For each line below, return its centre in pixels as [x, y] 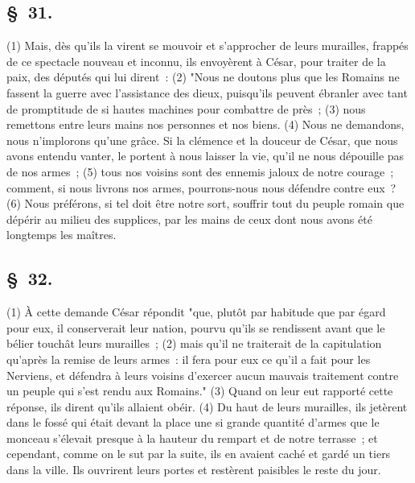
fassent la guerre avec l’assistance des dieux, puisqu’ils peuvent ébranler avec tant [207, 92]
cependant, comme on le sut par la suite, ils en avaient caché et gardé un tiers [199, 454]
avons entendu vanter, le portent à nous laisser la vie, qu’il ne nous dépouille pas [205, 156]
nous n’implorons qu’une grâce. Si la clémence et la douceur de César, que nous [202, 140]
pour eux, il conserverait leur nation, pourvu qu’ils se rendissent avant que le [196, 327]
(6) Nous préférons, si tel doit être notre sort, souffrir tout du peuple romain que [205, 203]
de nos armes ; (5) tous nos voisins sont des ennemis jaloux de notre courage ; [200, 171]
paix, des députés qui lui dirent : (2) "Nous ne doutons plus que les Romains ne [203, 77]
